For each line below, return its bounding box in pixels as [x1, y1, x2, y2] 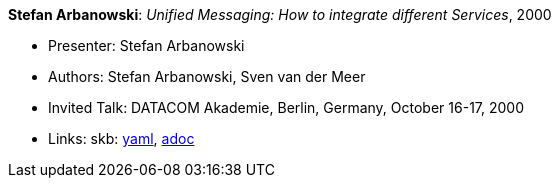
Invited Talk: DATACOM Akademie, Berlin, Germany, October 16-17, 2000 [48, 99, 524, 116]
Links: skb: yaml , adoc [48, 130, 195, 147]
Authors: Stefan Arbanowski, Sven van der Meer [48, 68, 366, 85]
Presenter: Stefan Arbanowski [48, 37, 245, 54]
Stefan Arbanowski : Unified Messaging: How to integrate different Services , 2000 [8, 6, 552, 23]
